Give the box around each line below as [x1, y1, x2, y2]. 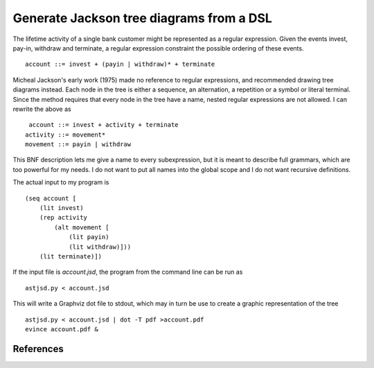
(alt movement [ [54, 223, 109, 231]
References [12, 343, 64, 355]
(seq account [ [25, 194, 77, 202]
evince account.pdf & [25, 325, 98, 333]
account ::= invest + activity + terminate [28, 121, 179, 129]
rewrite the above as [12, 105, 72, 113]
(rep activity [39, 213, 88, 222]
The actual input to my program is [12, 178, 109, 186]
